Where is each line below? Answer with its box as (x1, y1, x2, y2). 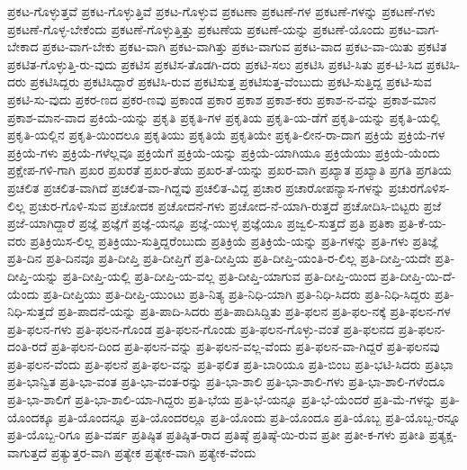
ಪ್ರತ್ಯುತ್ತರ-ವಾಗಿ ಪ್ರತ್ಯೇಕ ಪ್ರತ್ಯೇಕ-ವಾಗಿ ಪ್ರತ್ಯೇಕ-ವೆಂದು (50, 442, 256, 461)
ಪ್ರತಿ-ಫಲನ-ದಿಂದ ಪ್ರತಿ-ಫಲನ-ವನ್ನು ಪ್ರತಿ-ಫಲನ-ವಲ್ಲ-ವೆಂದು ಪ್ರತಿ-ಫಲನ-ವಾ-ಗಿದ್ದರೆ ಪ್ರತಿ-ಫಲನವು (50, 337, 440, 356)
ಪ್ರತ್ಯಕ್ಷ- (428, 425, 458, 444)
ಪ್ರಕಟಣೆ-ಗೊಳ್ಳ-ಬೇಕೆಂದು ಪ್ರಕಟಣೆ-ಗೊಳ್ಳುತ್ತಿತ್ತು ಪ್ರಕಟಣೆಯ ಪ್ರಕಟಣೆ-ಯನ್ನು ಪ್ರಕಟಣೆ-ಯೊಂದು (7, 19, 385, 38)
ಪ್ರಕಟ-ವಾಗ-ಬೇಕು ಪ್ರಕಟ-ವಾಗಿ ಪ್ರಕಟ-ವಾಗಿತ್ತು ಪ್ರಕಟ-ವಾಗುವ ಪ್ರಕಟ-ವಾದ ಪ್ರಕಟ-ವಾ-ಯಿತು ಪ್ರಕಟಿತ (42, 37, 447, 56)
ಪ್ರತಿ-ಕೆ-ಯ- (399, 213, 446, 232)
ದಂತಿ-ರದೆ (7, 337, 48, 356)
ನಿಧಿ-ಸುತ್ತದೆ (7, 302, 54, 321)
